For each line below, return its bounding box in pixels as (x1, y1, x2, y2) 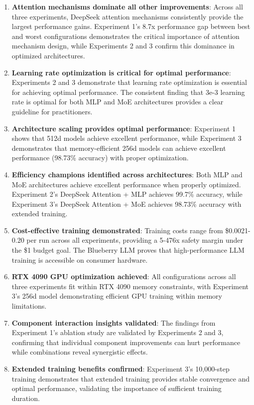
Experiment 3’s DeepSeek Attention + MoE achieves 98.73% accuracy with (11, 198, 242, 209)
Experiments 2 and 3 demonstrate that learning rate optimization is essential (11, 77, 247, 87)
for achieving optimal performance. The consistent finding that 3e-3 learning (11, 86, 245, 97)
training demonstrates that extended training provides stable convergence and (11, 373, 250, 384)
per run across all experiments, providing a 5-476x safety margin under (26, 235, 243, 245)
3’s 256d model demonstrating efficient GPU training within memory (11, 291, 222, 301)
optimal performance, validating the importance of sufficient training (11, 383, 222, 394)
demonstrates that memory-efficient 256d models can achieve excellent (11, 142, 226, 153)
